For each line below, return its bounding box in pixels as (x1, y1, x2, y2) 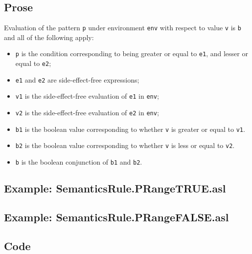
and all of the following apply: (4, 32, 94, 42)
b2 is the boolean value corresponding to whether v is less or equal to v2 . (15, 140, 235, 150)
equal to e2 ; (15, 58, 51, 68)
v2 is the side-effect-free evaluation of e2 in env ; (15, 107, 159, 118)
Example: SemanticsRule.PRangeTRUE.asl (4, 181, 226, 196)
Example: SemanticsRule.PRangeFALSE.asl (4, 209, 229, 224)
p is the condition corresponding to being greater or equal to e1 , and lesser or (15, 48, 248, 59)
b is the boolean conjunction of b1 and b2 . (15, 157, 142, 167)
